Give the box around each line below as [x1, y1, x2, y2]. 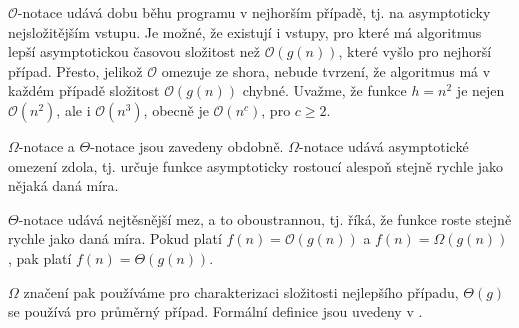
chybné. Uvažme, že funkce [242, 80, 407, 101]
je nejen [456, 80, 505, 101]
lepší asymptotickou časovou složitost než [8, 41, 260, 62]
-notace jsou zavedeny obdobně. [90, 135, 284, 156]
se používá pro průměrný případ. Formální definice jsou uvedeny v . [8, 301, 423, 322]
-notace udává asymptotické [298, 135, 469, 156]
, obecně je [143, 99, 209, 120]
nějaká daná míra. [8, 175, 119, 196]
